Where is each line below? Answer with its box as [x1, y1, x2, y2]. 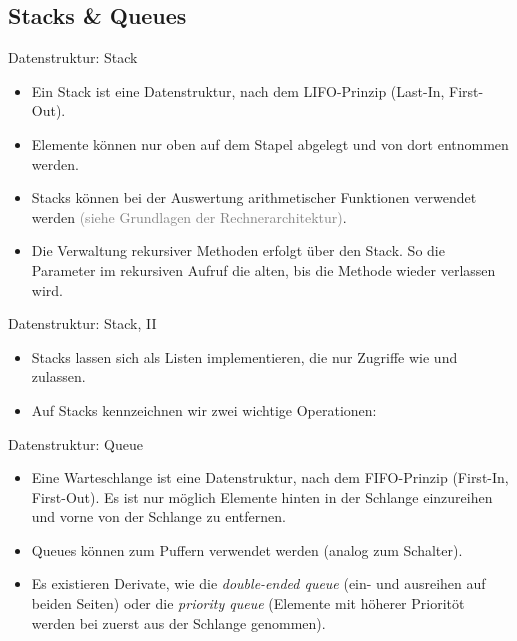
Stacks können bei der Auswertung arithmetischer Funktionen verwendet [31, 187, 477, 208]
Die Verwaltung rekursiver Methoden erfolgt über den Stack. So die [31, 240, 445, 261]
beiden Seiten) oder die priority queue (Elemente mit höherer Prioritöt [31, 593, 465, 614]
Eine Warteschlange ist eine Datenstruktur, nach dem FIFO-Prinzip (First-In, [31, 467, 509, 488]
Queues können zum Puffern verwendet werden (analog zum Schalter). [31, 539, 463, 560]
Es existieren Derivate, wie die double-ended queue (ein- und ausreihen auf [31, 573, 486, 594]
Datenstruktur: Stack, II [8, 313, 157, 334]
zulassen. [31, 366, 86, 387]
